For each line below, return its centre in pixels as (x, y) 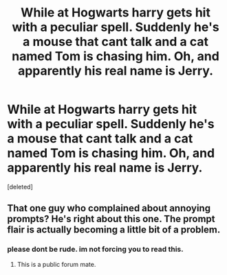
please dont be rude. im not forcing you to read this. (95, 250)
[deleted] (20, 187)
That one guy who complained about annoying (109, 208)
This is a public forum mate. (56, 264)
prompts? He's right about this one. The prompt (111, 219)
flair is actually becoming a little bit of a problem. (114, 230)
